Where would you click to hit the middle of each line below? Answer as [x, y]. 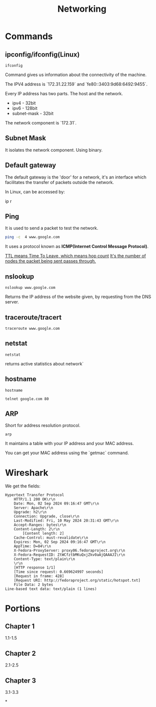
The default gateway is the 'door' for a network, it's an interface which [76, 177]
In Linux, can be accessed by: [35, 192]
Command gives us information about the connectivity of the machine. [76, 75]
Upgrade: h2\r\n [30, 512]
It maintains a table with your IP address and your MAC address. [69, 444]
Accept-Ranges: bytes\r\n [40, 525]
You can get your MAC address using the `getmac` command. [67, 453]
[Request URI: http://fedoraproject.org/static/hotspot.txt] [77, 581]
